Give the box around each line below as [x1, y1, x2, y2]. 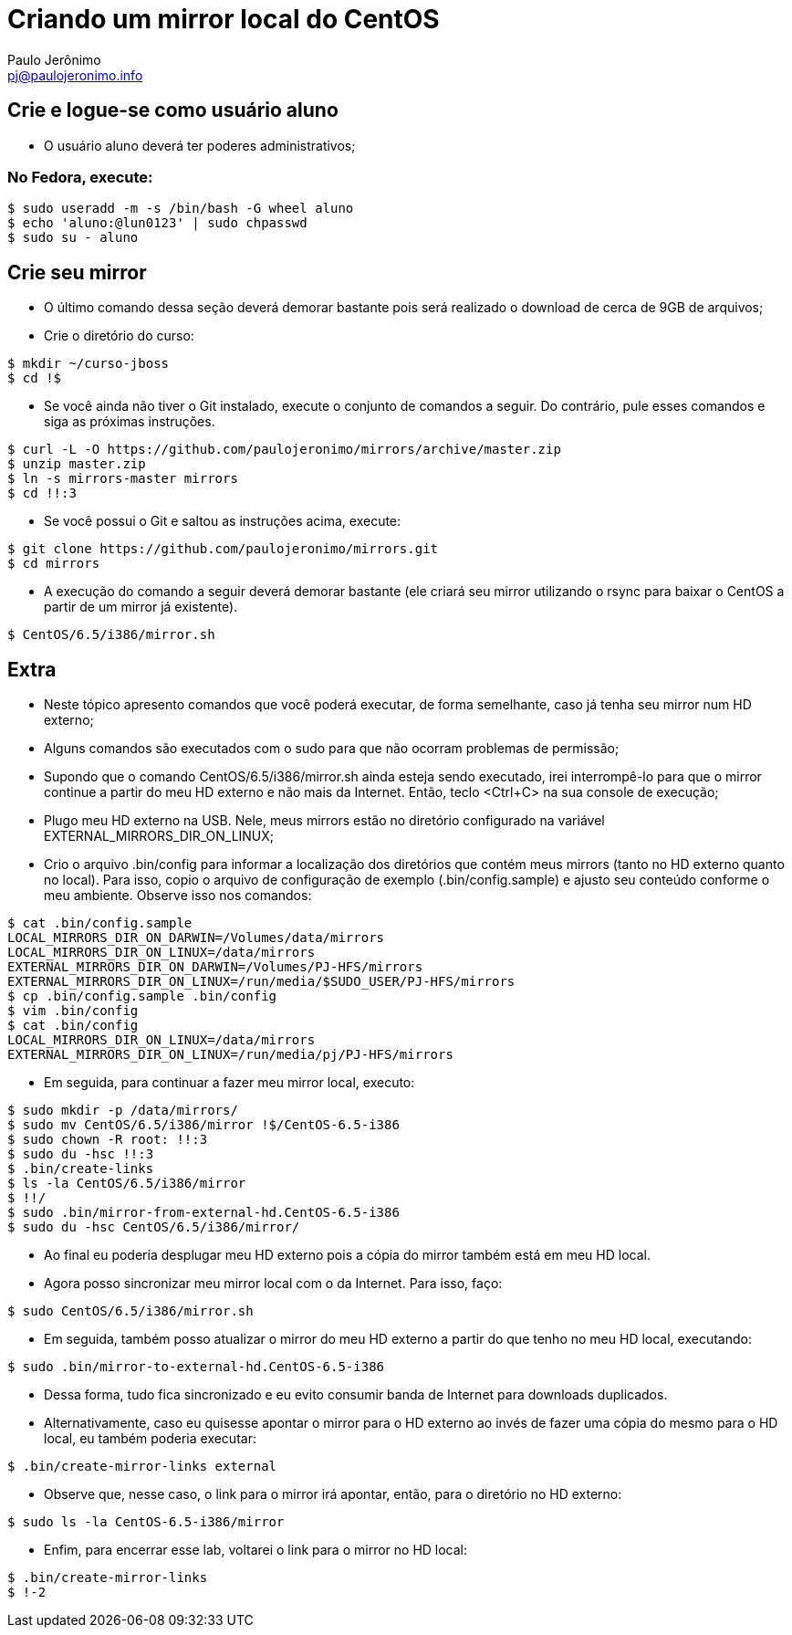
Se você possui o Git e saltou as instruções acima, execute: [44, 513, 401, 529]
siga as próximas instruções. [44, 414, 215, 430]
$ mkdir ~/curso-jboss [7, 356, 170, 372]
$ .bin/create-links [7, 1161, 154, 1177]
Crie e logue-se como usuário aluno [7, 99, 339, 122]
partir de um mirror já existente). [44, 599, 238, 615]
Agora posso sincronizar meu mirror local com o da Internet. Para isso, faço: [44, 1275, 503, 1292]
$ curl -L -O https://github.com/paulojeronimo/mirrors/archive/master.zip [7, 442, 561, 457]
